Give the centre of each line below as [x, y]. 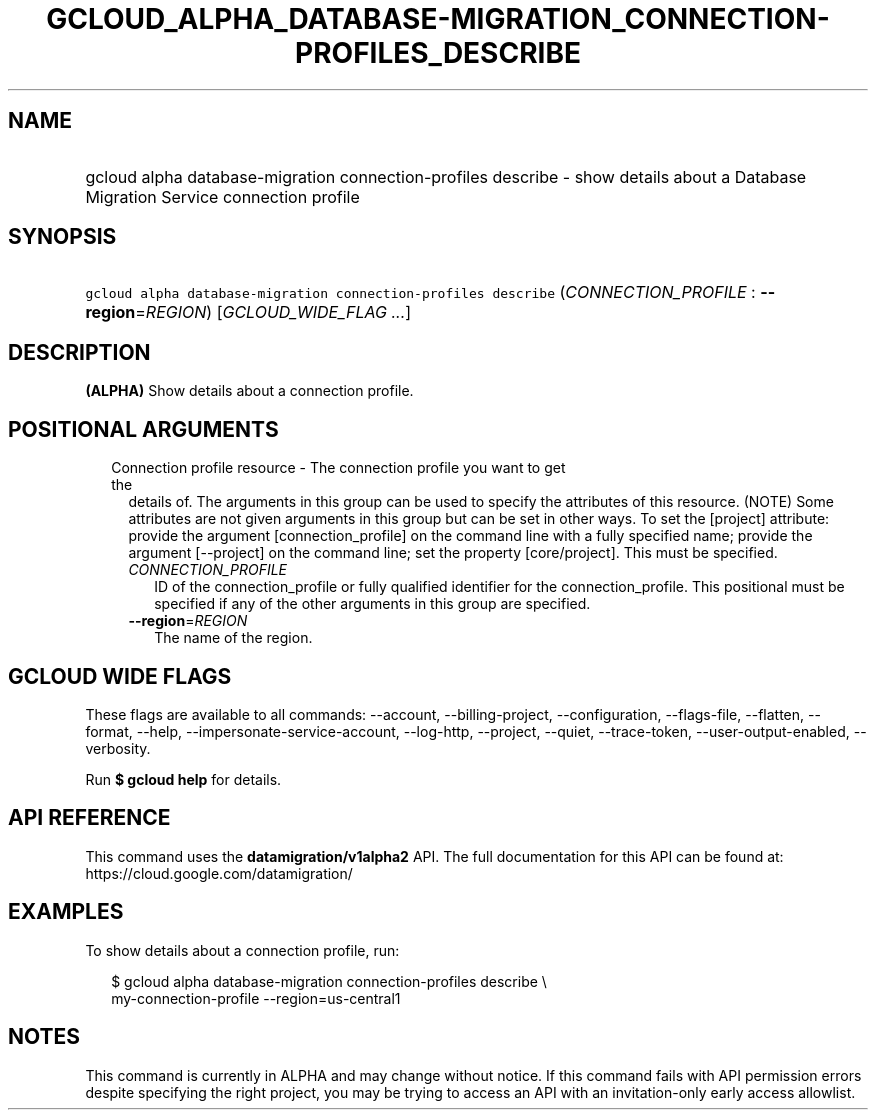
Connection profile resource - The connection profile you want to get [338, 468]
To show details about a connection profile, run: [242, 950]
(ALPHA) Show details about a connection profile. [249, 391]
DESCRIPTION [79, 352]
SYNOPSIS [62, 237]
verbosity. [118, 748]
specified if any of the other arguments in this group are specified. [372, 604]
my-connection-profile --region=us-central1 [256, 998]
